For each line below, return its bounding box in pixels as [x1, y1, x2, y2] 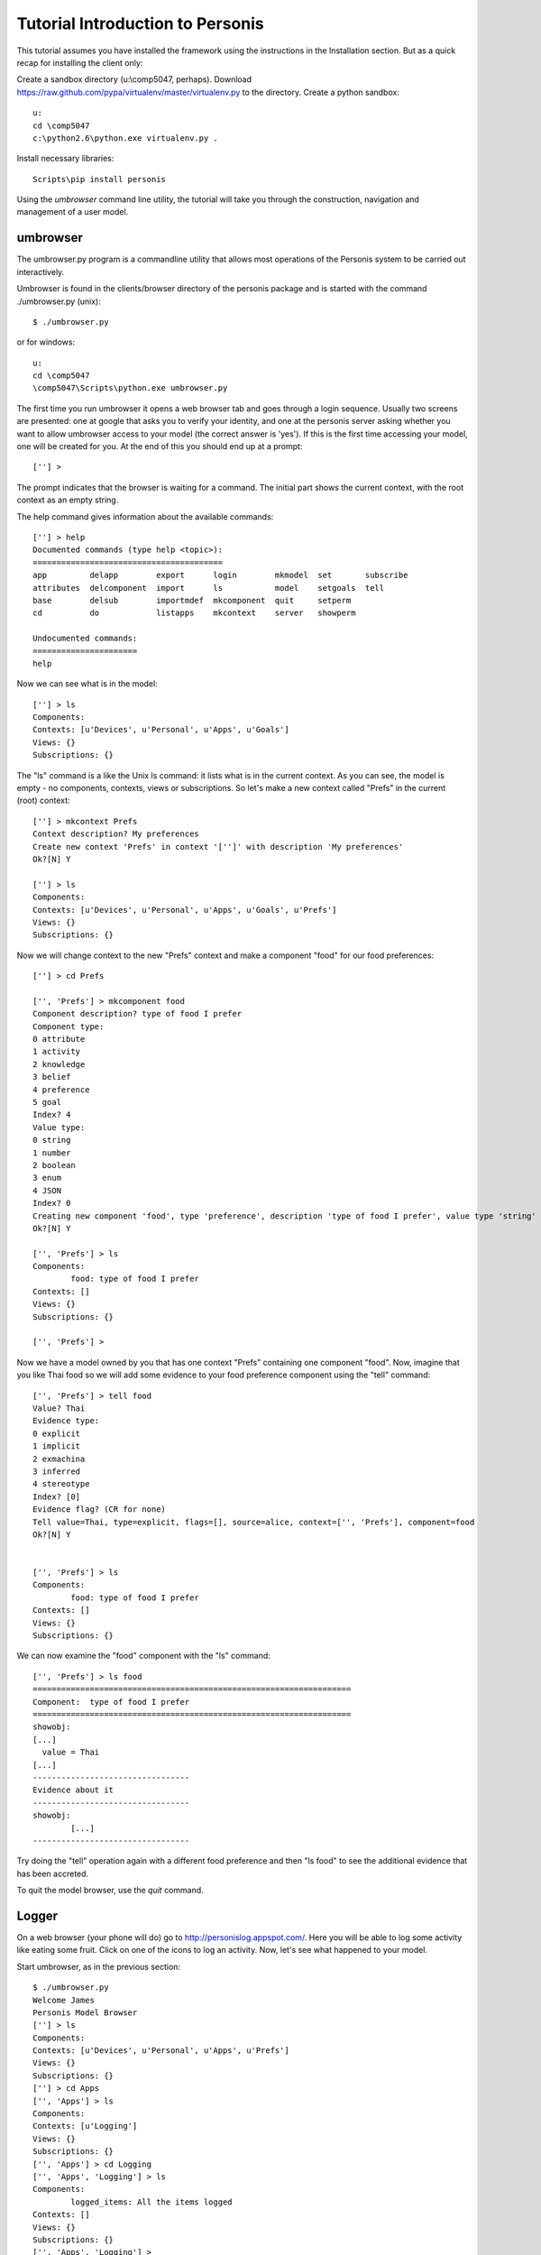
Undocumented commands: [32, 633, 138, 644]
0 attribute [32, 1034, 86, 1045]
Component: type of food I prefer [32, 1697, 190, 1707]
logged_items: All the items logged [70, 2196, 234, 2207]
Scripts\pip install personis [32, 174, 167, 184]
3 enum [32, 1173, 62, 1183]
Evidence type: [32, 1416, 100, 1426]
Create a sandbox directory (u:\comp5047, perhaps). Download [16, 74, 252, 85]
